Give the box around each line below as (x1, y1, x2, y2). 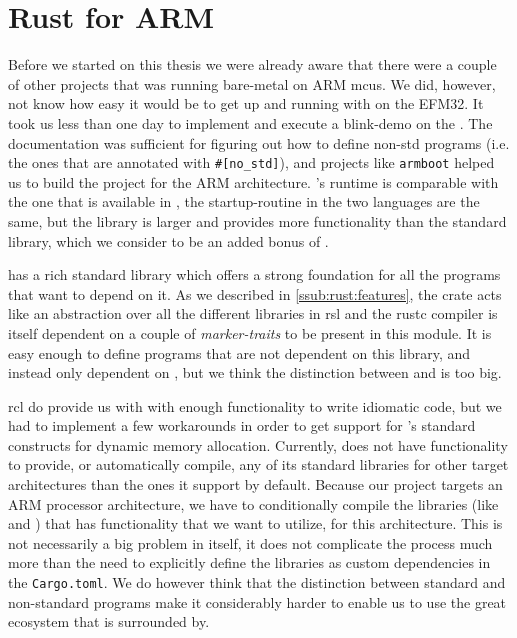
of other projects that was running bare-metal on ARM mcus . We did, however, (8, 73, 496, 94)
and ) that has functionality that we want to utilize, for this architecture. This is (8, 513, 503, 534)
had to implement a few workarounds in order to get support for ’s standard (8, 415, 476, 436)
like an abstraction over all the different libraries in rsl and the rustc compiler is (8, 303, 498, 324)
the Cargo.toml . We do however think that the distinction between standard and (8, 572, 506, 593)
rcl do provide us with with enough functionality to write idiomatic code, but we (8, 395, 502, 416)
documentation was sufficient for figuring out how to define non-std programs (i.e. (8, 132, 510, 153)
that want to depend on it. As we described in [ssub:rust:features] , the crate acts (8, 283, 502, 304)
